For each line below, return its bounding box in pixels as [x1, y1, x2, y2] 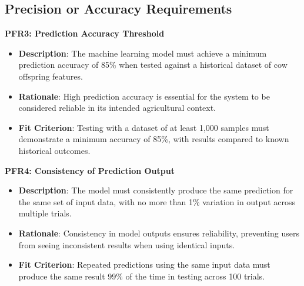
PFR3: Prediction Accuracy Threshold [5, 27, 165, 40]
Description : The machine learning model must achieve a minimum [18, 47, 267, 59]
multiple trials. [18, 207, 72, 219]
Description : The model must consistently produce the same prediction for [18, 184, 293, 196]
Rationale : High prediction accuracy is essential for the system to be [18, 90, 270, 102]
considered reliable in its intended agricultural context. [18, 101, 216, 114]
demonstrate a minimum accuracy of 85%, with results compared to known [18, 133, 289, 145]
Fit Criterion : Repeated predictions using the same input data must [18, 258, 270, 271]
